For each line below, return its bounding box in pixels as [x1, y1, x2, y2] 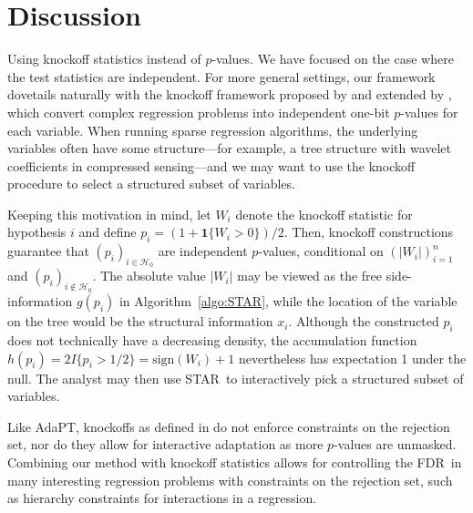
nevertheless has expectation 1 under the [238, 348, 467, 367]
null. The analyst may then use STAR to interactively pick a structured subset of [7, 368, 464, 387]
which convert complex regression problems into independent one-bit [7, 102, 390, 121]
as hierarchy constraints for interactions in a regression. [7, 488, 317, 508]
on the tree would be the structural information [7, 312, 273, 331]
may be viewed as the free [237, 266, 383, 285]
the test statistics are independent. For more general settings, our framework [7, 67, 436, 86]
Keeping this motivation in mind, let [7, 204, 211, 223]
